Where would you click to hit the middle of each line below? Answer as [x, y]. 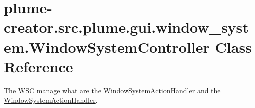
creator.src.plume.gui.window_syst [126, 27]
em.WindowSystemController [107, 47]
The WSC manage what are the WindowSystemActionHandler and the [112, 90]
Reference [39, 66]
